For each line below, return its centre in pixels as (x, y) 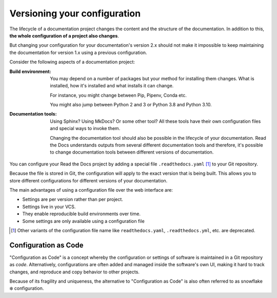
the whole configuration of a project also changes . (64, 35)
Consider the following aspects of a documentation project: (72, 62)
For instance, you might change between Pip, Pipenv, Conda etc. (118, 95)
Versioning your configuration (75, 13)
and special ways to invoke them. (85, 128)
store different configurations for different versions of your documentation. (88, 180)
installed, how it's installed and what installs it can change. (112, 86)
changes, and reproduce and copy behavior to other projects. (74, 272)
